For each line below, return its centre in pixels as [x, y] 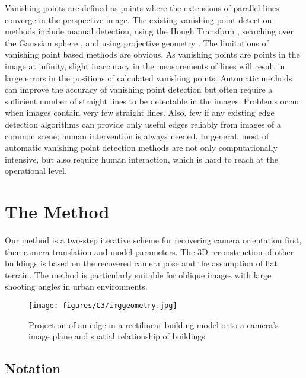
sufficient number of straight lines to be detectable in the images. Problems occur [152, 101]
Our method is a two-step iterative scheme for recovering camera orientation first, [153, 240]
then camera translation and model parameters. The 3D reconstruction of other [149, 251]
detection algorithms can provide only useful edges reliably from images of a [143, 124]
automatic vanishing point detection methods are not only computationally [141, 147]
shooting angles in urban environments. [76, 286]
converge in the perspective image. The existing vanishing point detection [138, 19]
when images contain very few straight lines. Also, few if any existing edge [140, 112]
